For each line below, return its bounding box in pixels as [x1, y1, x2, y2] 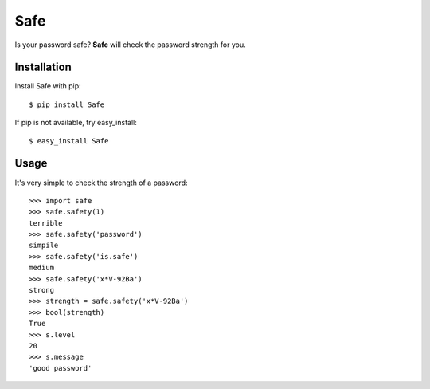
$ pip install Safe [29, 100, 105, 109]
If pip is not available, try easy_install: [14, 118, 137, 128]
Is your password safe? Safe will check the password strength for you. [14, 40, 246, 49]
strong [29, 285, 55, 295]
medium [29, 263, 55, 273]
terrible [29, 218, 63, 227]
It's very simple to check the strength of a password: [14, 178, 188, 187]
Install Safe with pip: [14, 81, 81, 91]
